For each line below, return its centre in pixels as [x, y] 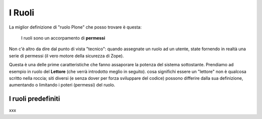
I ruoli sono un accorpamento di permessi [63, 38]
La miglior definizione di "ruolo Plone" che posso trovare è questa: [75, 27]
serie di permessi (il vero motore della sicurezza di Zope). [66, 56]
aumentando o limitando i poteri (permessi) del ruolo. [62, 85]
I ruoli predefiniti [34, 99]
